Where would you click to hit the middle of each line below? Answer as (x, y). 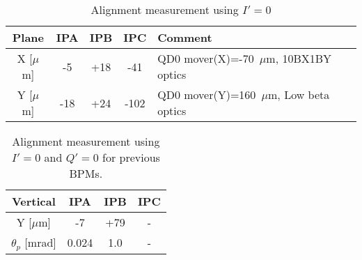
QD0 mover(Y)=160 (207, 94)
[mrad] (40, 242)
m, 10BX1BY (299, 58)
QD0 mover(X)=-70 (206, 58)
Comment (185, 37)
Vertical (33, 201)
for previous (131, 157)
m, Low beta (299, 94)
